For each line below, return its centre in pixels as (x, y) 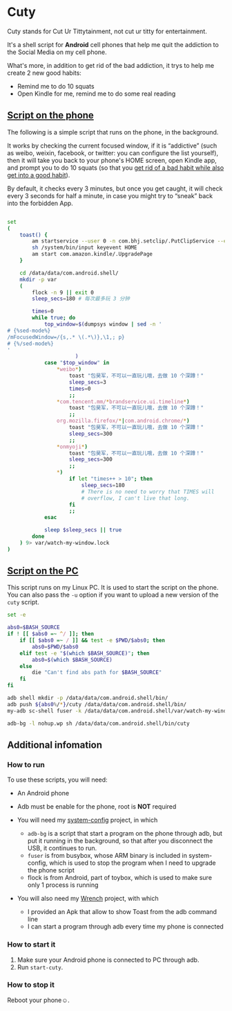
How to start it (31, 944)
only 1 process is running (63, 885)
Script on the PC (43, 571)
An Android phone (43, 793)
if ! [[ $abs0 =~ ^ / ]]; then (51, 634)
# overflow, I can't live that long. (135, 498)
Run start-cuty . (40, 967)
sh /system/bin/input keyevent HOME (85, 248)
